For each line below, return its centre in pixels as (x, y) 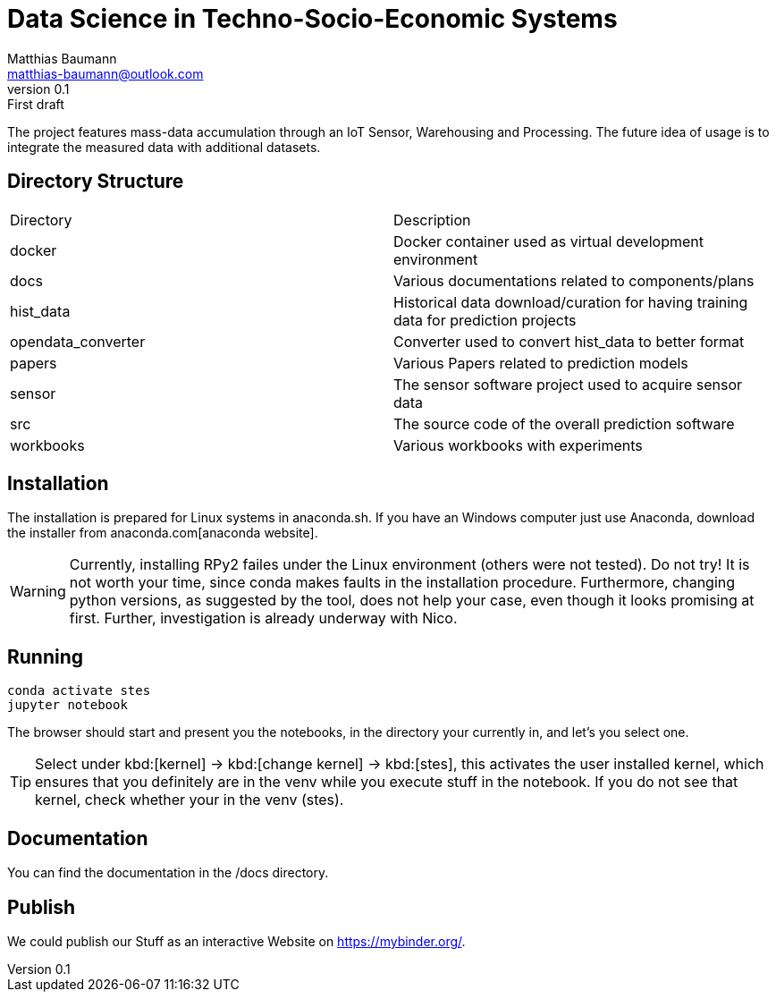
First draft (36, 104)
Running (46, 656)
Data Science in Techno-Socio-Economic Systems (312, 19)
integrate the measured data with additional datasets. (164, 147)
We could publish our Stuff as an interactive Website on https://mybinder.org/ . (236, 941)
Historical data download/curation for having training (571, 302)
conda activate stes (79, 691)
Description (432, 220)
